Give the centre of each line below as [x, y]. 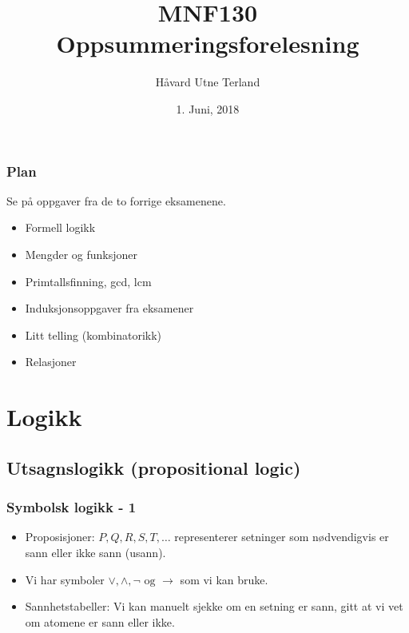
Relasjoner [51, 362]
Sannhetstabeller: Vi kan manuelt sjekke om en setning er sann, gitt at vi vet [214, 606]
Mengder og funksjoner [81, 254]
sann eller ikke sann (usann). [95, 552]
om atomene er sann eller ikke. [100, 621]
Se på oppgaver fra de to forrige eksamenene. [116, 200]
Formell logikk [60, 227]
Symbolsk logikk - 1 [71, 507]
